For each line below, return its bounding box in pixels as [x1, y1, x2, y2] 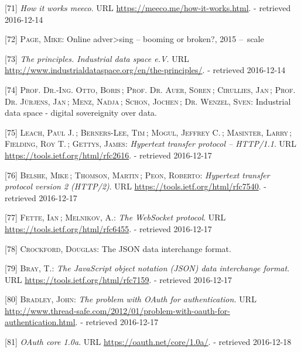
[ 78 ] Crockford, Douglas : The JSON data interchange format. [5, 242, 231, 254]
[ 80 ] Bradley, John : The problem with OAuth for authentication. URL [5, 293, 256, 305]
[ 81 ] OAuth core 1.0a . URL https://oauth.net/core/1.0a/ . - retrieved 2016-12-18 [5, 336, 292, 348]
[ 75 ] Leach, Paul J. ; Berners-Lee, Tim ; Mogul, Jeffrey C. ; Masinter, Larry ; [5, 126, 292, 138]
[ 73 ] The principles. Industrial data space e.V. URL [5, 52, 189, 64]
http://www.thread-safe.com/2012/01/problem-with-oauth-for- [5, 304, 230, 316]
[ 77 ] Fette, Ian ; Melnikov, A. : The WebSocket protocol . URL [5, 211, 226, 223]
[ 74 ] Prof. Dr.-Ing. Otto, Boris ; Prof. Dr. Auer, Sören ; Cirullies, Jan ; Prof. [5, 83, 296, 95]
